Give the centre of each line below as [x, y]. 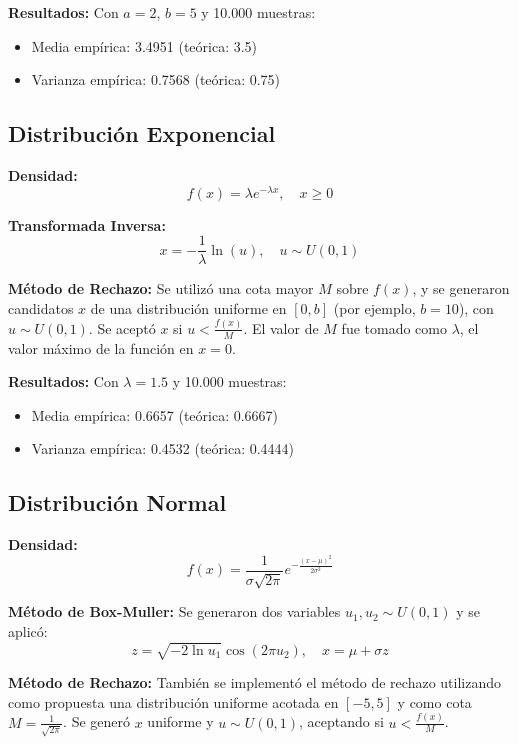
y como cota [434, 701]
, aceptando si [341, 721]
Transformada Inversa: [87, 224]
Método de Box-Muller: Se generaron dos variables [174, 611]
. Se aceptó [122, 327]
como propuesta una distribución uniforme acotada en [173, 701]
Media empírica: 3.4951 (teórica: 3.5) [144, 45]
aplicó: [28, 630]
